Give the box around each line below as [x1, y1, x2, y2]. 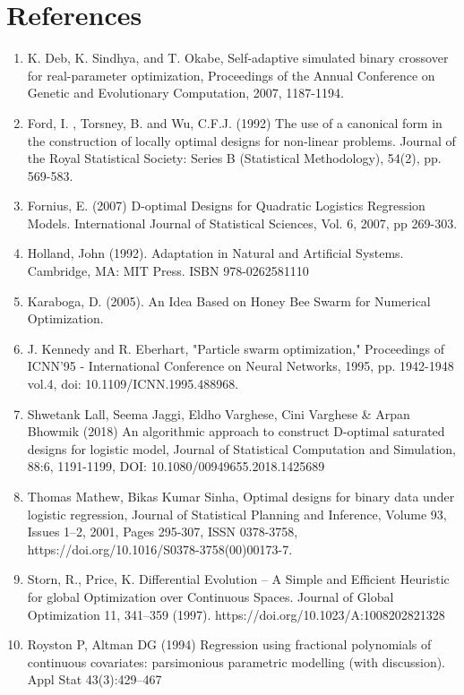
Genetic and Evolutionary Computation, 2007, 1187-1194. [27, 83, 344, 102]
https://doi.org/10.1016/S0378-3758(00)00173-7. [27, 539, 293, 558]
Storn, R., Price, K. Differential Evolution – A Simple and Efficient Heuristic [27, 570, 450, 588]
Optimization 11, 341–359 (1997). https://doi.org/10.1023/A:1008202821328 [27, 605, 445, 623]
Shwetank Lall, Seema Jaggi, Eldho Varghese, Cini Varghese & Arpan [27, 404, 410, 423]
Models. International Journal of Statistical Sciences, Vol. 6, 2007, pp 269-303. [27, 213, 458, 232]
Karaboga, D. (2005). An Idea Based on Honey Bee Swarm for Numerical [27, 291, 431, 310]
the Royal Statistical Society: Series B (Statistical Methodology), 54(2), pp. [27, 149, 442, 167]
